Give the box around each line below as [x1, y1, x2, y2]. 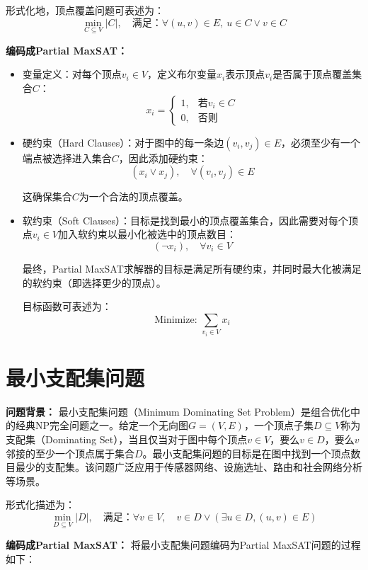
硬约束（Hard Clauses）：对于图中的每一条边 [22, 135, 224, 149]
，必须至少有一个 [281, 135, 360, 149]
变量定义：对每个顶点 [22, 67, 122, 81]
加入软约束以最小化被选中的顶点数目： [58, 227, 237, 241]
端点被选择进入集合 [22, 150, 112, 165]
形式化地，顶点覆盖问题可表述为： [6, 3, 164, 17]
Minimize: [154, 314, 197, 325]
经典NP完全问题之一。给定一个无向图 [15, 418, 189, 433]
